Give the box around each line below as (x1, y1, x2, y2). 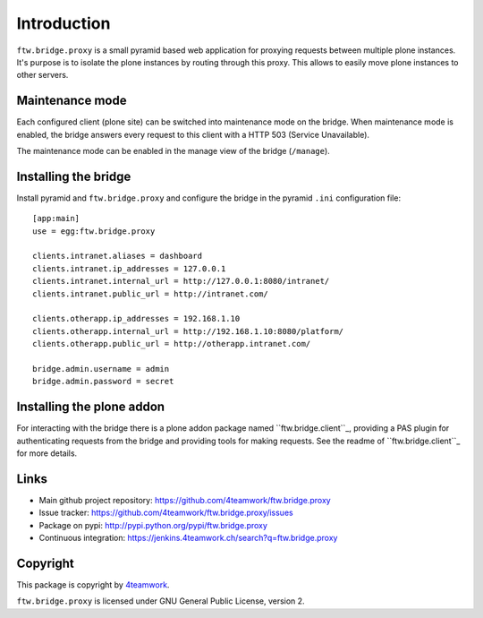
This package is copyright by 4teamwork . (16, 579, 170, 590)
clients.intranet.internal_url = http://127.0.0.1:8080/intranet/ (32, 276, 330, 287)
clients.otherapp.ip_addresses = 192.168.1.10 (32, 313, 241, 324)
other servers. (16, 70, 69, 81)
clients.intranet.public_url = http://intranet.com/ (32, 288, 268, 299)
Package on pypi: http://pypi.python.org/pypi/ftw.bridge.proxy (38, 519, 268, 530)
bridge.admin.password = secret (32, 376, 174, 387)
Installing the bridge (16, 168, 131, 184)
